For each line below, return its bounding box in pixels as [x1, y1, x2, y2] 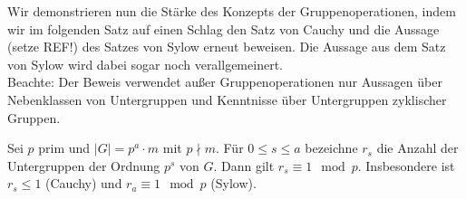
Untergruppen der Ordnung [7, 156, 160, 175]
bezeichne [305, 138, 358, 157]
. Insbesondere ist [357, 156, 455, 175]
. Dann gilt [213, 156, 275, 175]
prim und [38, 138, 91, 157]
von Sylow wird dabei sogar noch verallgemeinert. [7, 54, 283, 73]
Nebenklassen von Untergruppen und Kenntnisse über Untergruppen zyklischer [7, 90, 447, 109]
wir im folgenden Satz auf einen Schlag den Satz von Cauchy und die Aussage [7, 19, 440, 38]
